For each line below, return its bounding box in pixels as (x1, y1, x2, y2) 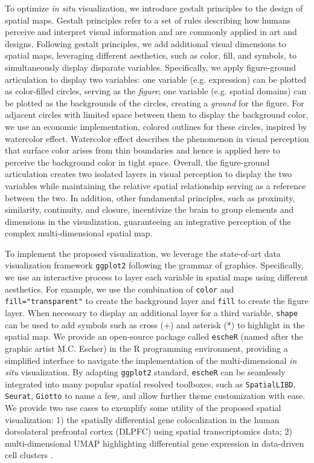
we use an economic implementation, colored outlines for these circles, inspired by (5, 120, 307, 132)
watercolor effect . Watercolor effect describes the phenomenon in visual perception (5, 132, 309, 144)
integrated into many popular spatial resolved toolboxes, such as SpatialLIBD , (5, 377, 296, 390)
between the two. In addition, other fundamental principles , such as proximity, (5, 191, 295, 204)
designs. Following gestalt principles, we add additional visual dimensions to (5, 37, 286, 50)
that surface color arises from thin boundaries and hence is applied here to (5, 144, 281, 157)
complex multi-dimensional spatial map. (5, 227, 153, 239)
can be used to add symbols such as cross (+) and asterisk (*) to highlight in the (5, 318, 305, 331)
